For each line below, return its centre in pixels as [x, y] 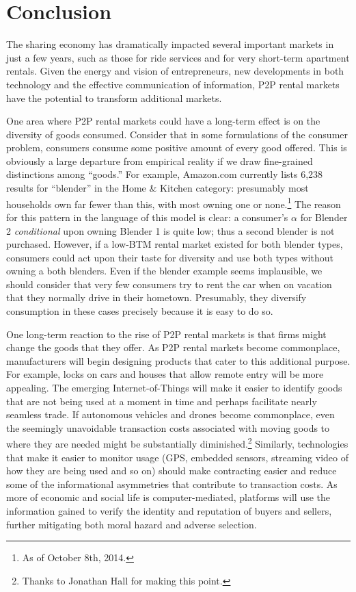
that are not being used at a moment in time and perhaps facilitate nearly [162, 401]
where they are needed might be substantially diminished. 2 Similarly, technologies [177, 443]
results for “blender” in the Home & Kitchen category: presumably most [158, 188]
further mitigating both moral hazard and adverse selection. [132, 524]
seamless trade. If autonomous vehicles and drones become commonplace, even [170, 414]
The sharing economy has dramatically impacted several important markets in [170, 44]
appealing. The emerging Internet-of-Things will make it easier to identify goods [174, 388]
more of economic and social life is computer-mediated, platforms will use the [168, 497]
